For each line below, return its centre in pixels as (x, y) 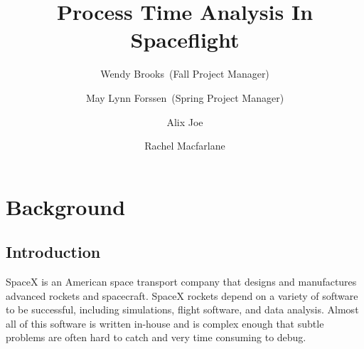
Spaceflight (185, 40)
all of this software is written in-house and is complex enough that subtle (165, 323)
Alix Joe (185, 121)
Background (66, 206)
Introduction (53, 252)
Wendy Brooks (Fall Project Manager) (185, 74)
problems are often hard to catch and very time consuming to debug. (156, 337)
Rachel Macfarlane (185, 146)
